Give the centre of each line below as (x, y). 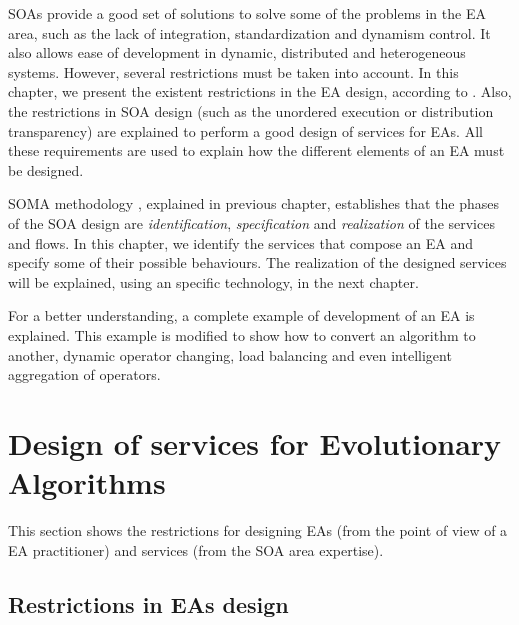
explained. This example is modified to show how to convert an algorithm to (242, 334)
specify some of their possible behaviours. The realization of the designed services (257, 262)
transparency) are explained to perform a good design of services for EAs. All (245, 130)
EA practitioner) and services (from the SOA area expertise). (196, 549)
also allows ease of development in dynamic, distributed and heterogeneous (237, 52)
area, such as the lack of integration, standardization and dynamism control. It (249, 32)
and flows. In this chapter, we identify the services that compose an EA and (240, 242)
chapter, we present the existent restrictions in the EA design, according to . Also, (260, 91)
